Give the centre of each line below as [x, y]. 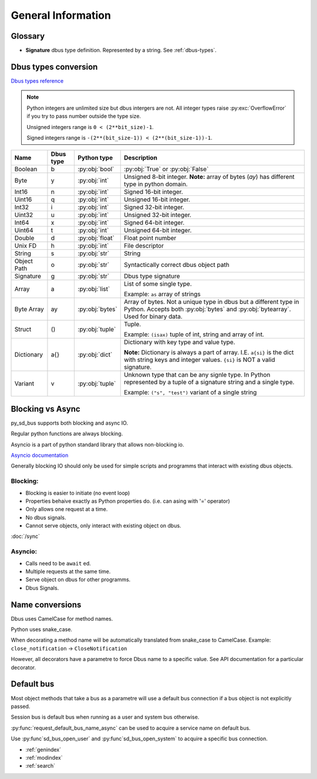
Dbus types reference [37, 81]
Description [141, 158]
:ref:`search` [41, 766]
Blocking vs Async [45, 409]
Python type [95, 158]
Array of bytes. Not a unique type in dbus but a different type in [211, 302]
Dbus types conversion [54, 67]
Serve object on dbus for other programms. [78, 580]
